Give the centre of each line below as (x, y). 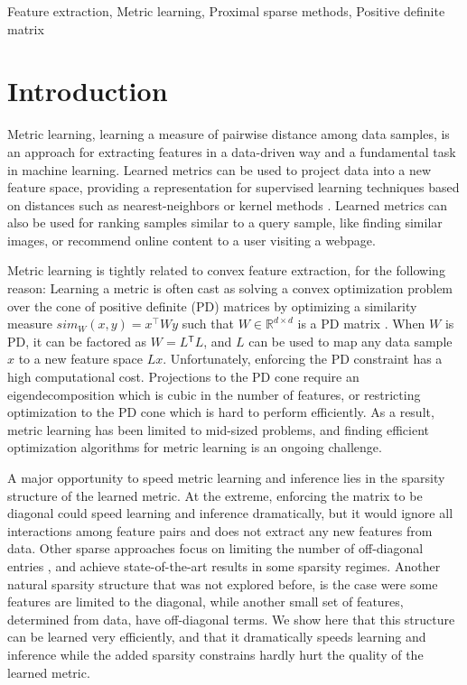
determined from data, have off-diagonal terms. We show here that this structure (231, 619)
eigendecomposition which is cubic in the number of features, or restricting (214, 394)
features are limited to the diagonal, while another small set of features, (205, 602)
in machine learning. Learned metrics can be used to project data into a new (219, 169)
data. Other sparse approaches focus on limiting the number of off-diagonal (215, 548)
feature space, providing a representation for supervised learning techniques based (233, 187)
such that (208, 324)
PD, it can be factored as (77, 341)
